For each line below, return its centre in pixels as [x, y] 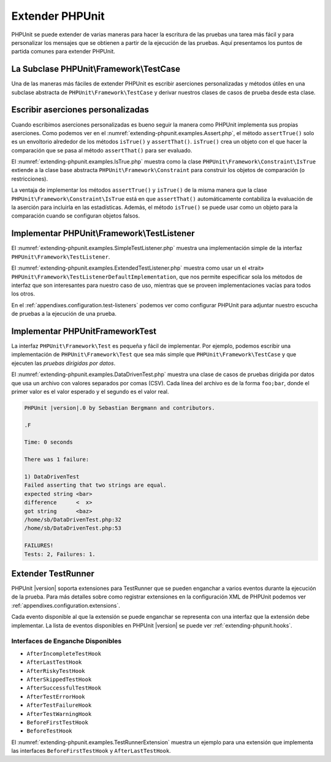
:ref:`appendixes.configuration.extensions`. [66, 605]
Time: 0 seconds [49, 442]
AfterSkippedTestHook [59, 679]
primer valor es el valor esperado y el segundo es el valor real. [90, 391]
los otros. [23, 294]
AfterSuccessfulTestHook [64, 688]
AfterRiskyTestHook [56, 671]
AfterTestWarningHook [59, 714]
